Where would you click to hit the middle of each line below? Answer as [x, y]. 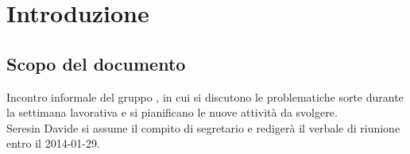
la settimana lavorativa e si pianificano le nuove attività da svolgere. [172, 112]
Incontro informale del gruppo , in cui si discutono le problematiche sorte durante [205, 96]
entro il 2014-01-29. [53, 143]
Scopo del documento [96, 63]
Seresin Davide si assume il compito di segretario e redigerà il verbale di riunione [203, 127]
